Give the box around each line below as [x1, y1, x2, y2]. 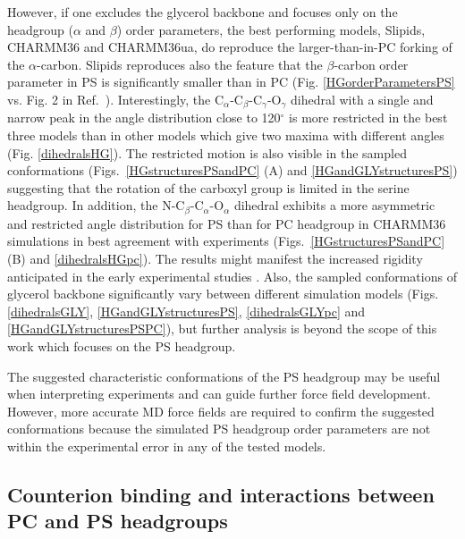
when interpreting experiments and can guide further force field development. [7, 384, 431, 403]
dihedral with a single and [290, 89, 434, 108]
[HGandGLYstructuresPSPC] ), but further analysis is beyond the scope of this [7, 319, 437, 338]
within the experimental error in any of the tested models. [7, 436, 326, 455]
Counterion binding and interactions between [7, 480, 435, 508]
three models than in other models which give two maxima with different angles [7, 126, 444, 145]
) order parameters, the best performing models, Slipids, [116, 20, 426, 38]
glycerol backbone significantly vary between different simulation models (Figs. [7, 284, 439, 303]
